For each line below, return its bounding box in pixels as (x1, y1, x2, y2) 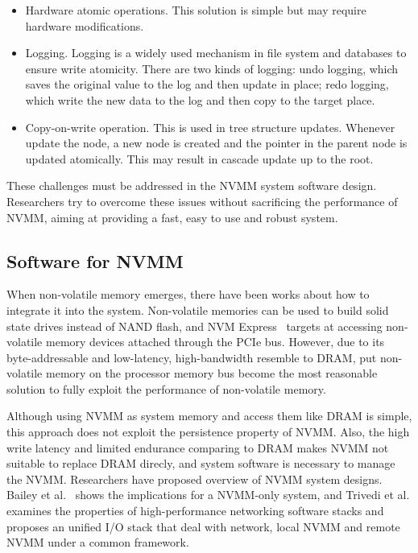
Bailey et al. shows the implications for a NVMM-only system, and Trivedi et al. (6, 486, 410, 503)
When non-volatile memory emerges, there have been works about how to (6, 286, 370, 303)
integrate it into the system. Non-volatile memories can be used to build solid (6, 301, 389, 318)
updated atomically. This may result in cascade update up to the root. (25, 150, 374, 167)
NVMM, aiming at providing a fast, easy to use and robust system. (6, 208, 338, 225)
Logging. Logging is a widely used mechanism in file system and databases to (25, 44, 407, 61)
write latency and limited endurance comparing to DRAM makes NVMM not (6, 439, 389, 456)
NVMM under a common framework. (6, 534, 189, 551)
